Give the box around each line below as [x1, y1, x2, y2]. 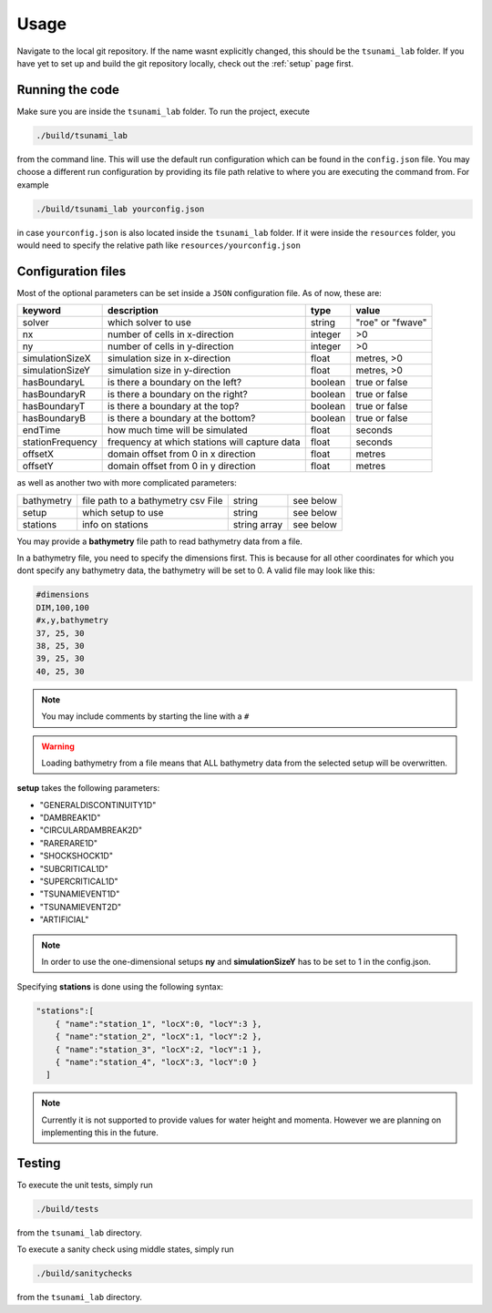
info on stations [82, 518, 149, 530]
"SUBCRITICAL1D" [39, 863, 109, 874]
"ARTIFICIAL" [39, 914, 89, 925]
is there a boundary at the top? [108, 400, 240, 413]
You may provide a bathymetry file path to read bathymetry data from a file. [16, 536, 302, 547]
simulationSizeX [22, 352, 91, 364]
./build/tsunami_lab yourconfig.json [36, 203, 205, 214]
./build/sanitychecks [36, 1268, 133, 1279]
